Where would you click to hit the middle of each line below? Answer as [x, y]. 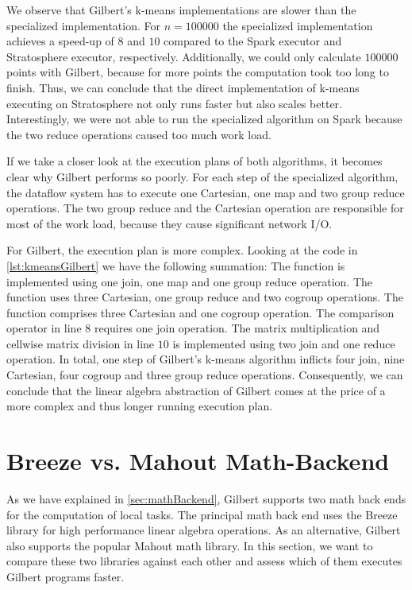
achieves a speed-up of [60, 41]
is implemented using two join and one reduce [284, 343]
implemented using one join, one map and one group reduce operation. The [190, 281]
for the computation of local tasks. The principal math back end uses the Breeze [202, 514]
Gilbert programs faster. [65, 576]
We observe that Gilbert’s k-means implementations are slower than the [181, 10]
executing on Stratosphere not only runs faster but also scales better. [174, 103]
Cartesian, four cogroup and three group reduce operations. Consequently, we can [205, 375]
